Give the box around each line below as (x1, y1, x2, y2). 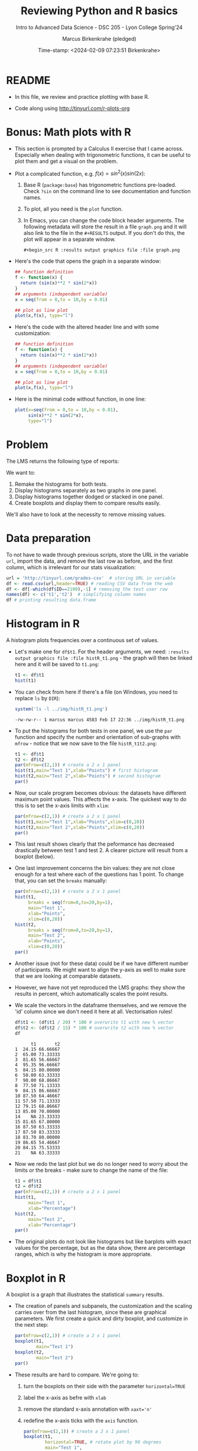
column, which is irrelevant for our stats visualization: (6, 563, 136, 570)
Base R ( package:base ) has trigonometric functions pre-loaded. (23, 182, 177, 189)
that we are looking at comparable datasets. (14, 972, 122, 979)
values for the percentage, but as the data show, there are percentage (14, 1244, 186, 1252)
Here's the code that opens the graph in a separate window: (14, 257, 161, 265)
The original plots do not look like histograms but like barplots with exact (14, 1238, 191, 1245)
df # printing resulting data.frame (6, 597, 96, 603)
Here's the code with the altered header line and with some (14, 324, 160, 331)
